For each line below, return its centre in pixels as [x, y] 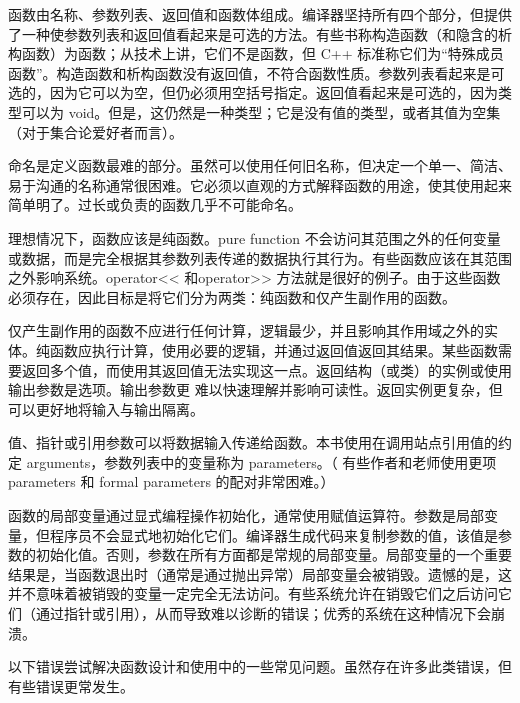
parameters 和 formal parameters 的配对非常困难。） [171, 481]
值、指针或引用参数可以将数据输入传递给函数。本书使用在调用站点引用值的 [253, 442]
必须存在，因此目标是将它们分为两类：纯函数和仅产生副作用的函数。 [232, 296]
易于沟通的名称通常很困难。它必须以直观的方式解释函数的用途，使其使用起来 [260, 184]
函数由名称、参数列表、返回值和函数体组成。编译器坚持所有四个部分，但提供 [260, 14]
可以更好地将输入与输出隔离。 [106, 408]
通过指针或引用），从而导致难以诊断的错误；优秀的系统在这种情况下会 [263, 613]
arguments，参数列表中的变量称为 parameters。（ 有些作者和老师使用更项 [261, 461]
